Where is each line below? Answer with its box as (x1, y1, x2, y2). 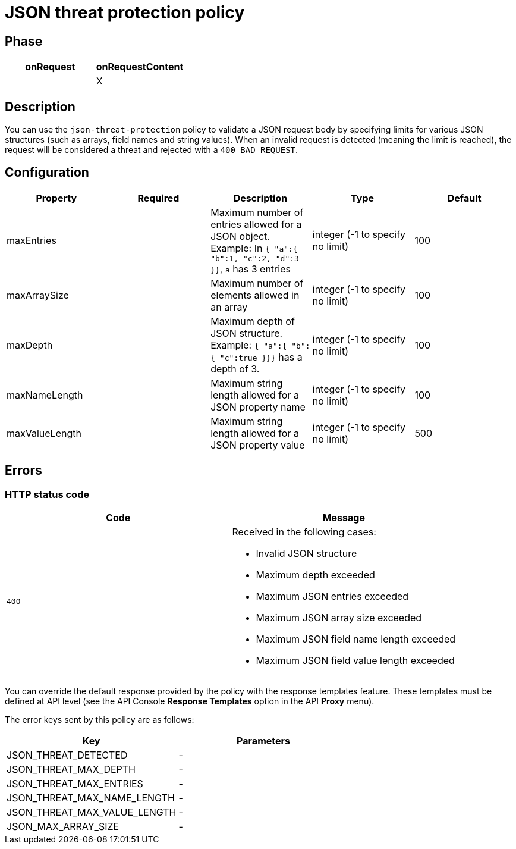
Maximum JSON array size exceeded (256, 612, 422, 624)
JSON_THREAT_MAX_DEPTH (7, 763, 136, 776)
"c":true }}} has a (219, 350, 303, 363)
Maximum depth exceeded (256, 569, 375, 581)
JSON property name (210, 400, 306, 413)
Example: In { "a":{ (210, 242, 298, 254)
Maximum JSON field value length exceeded (256, 654, 455, 667)
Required (137, 192, 180, 204)
